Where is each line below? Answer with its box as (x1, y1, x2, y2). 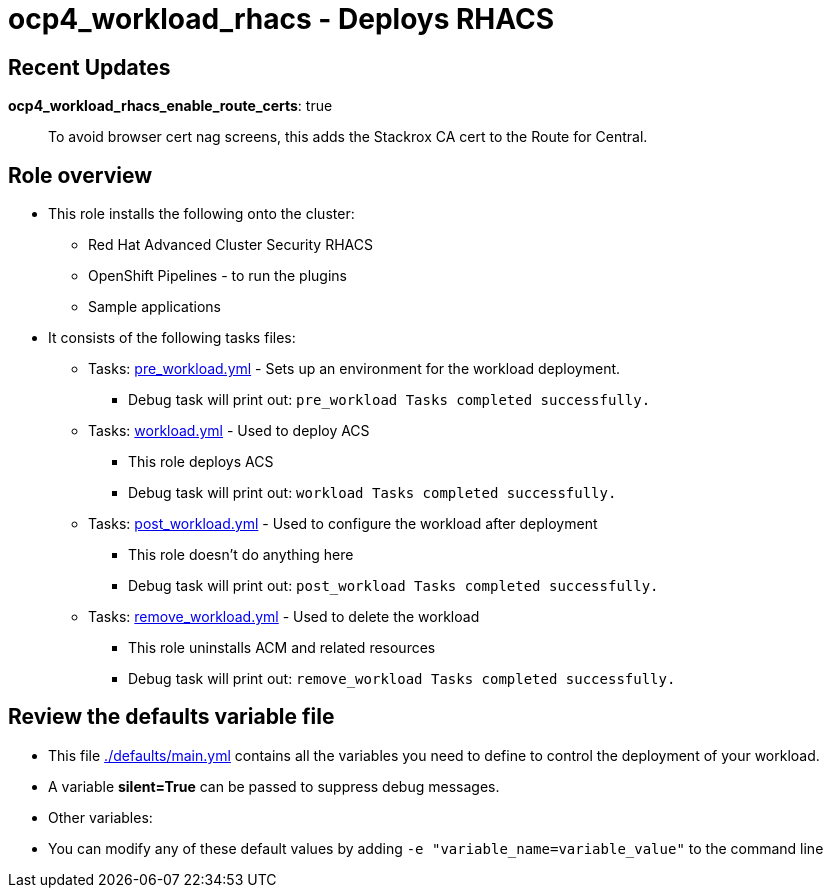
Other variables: (48, 808, 153, 826)
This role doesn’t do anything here (128, 546, 354, 564)
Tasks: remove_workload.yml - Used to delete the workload (88, 608, 480, 626)
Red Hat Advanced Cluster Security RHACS (88, 236, 373, 254)
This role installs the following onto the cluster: (48, 205, 355, 223)
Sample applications (88, 298, 221, 316)
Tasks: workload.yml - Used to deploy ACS (88, 422, 370, 440)
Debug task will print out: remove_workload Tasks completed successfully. (128, 670, 676, 688)
